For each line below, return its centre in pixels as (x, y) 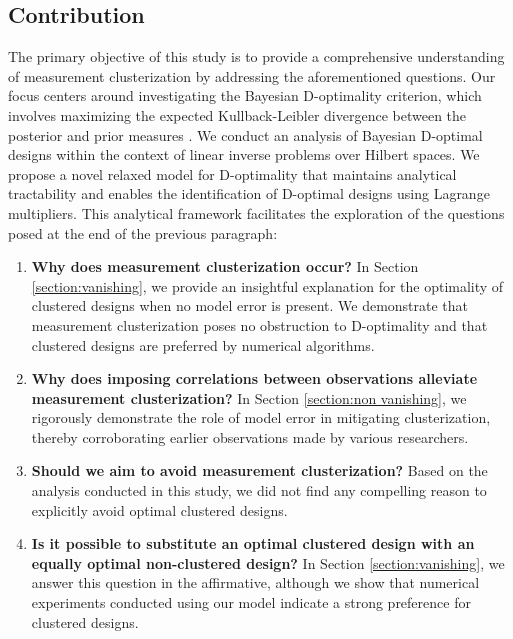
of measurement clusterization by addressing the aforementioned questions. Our (252, 75)
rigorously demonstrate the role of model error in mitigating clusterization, (261, 417)
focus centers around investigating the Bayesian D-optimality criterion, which (245, 95)
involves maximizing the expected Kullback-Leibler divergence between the (237, 114)
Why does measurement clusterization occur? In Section (225, 266)
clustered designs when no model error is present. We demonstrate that (250, 305)
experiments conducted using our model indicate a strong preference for (251, 602)
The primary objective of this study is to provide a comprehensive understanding (256, 56)
